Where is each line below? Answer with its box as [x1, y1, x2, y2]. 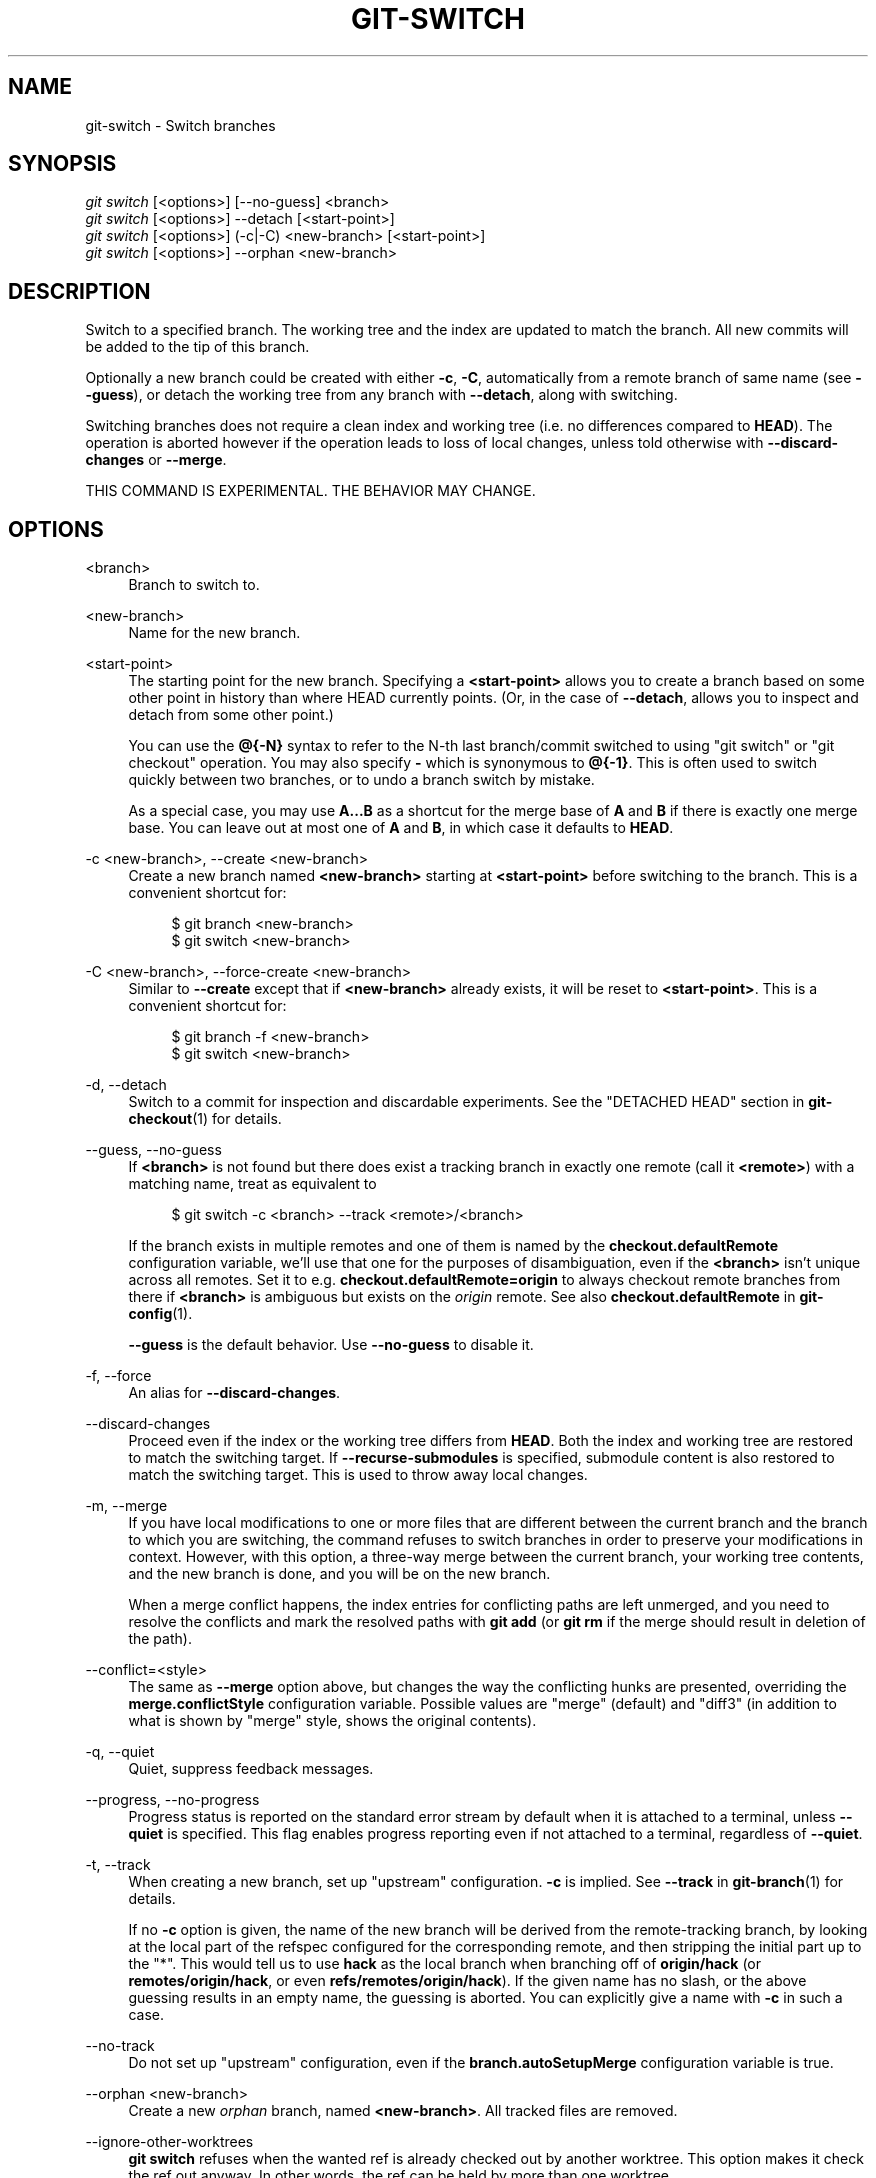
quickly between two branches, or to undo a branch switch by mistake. [128, 771, 595, 789]
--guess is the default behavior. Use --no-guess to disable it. [128, 1336, 534, 1354]
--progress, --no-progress [85, 1791, 260, 1809]
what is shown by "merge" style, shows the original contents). [128, 1712, 537, 1730]
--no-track [85, 2037, 155, 2055]
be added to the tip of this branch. [85, 338, 310, 356]
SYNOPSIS [8, 151, 117, 177]
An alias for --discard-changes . [128, 1384, 341, 1402]
